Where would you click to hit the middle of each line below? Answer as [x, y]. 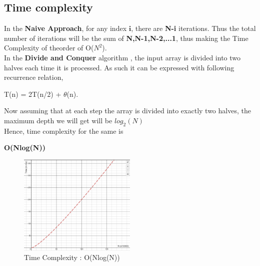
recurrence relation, [34, 77]
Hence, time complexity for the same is [64, 131]
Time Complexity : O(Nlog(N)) [72, 257]
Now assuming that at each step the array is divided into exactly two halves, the [127, 111]
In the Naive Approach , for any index [65, 28]
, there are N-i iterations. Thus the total [193, 28]
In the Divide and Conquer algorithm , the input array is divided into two [122, 57]
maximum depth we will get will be [58, 120]
